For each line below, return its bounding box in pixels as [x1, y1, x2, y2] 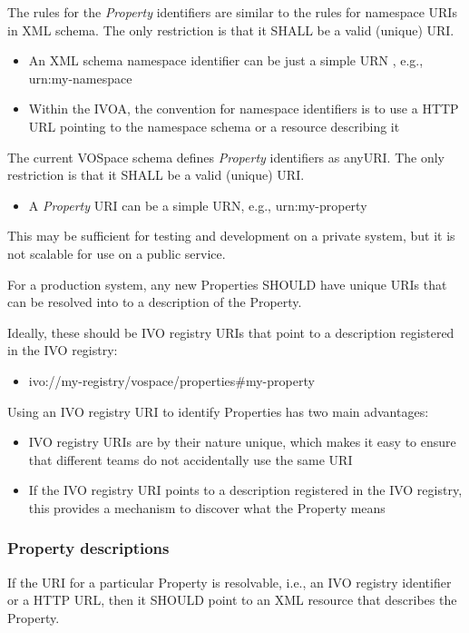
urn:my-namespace [28, 68, 132, 87]
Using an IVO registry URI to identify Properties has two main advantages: [7, 401, 429, 420]
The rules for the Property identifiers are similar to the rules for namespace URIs [7, 3, 457, 21]
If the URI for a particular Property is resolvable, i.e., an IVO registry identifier [7, 572, 452, 591]
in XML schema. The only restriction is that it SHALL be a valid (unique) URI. [7, 20, 454, 39]
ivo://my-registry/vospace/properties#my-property [28, 371, 315, 390]
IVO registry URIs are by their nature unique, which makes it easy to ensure [28, 432, 456, 451]
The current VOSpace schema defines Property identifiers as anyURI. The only [7, 147, 445, 166]
